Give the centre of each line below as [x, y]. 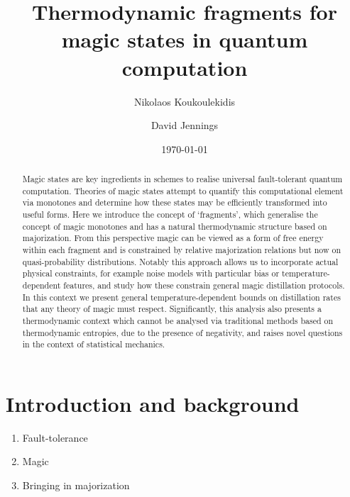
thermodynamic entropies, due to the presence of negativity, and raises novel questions [182, 332]
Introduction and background [153, 403]
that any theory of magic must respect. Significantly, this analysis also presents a [172, 309]
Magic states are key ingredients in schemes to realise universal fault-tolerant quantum [182, 179]
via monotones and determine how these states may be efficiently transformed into [175, 202]
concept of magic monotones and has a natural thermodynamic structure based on [175, 226]
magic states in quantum [185, 39]
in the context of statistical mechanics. [94, 344]
